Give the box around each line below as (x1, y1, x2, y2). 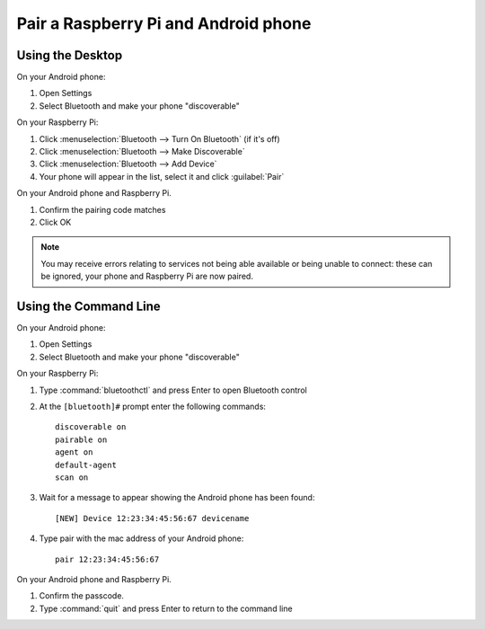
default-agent (55, 459, 117, 470)
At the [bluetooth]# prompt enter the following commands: (39, 401, 267, 412)
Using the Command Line (16, 298, 161, 314)
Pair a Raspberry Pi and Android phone (16, 13, 312, 33)
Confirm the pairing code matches (39, 204, 166, 215)
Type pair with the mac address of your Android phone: (39, 533, 244, 544)
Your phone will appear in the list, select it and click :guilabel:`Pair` (39, 171, 285, 182)
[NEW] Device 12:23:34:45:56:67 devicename (55, 513, 250, 523)
